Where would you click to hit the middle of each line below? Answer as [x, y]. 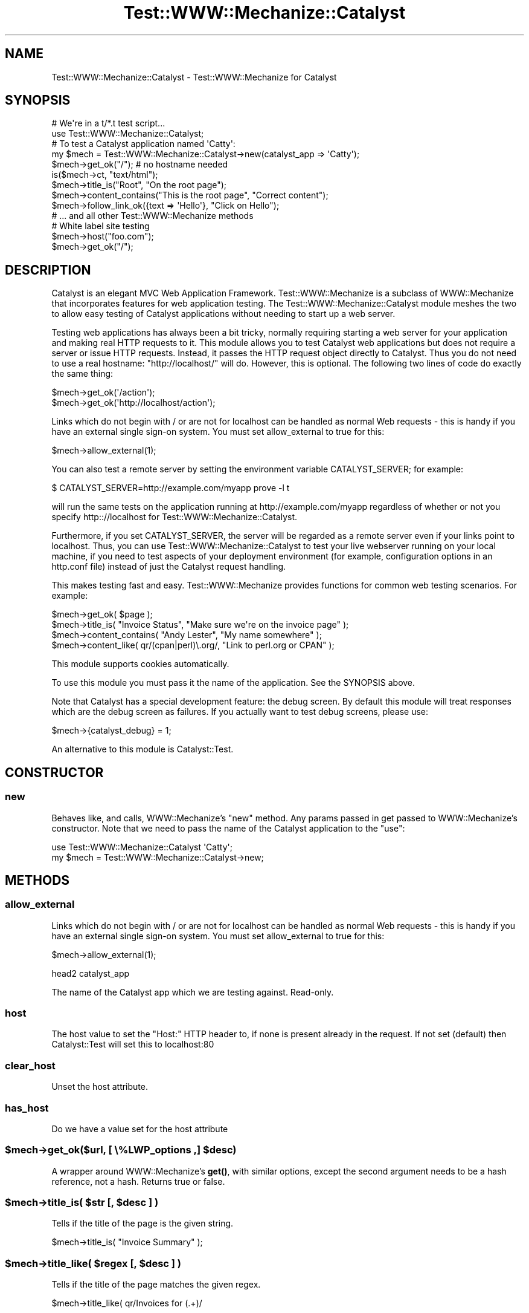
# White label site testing [101, 226]
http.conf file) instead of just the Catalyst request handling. [169, 567]
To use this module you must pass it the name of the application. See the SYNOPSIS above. [233, 683]
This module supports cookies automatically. [140, 664]
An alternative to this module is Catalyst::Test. [143, 749]
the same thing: [82, 374]
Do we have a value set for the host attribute [140, 1129]
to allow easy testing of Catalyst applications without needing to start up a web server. [223, 314]
